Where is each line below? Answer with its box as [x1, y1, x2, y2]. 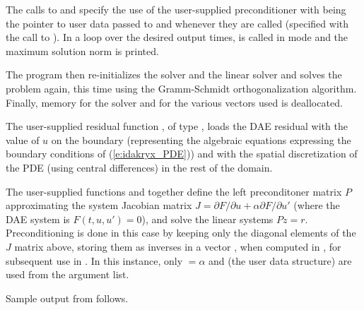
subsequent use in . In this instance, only [6, 253, 183, 268]
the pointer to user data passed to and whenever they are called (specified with [6, 16, 349, 30]
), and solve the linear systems [141, 211, 274, 226]
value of [6, 132, 40, 147]
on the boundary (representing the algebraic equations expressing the [51, 132, 351, 147]
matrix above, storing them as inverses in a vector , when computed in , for [14, 239, 341, 254]
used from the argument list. [6, 267, 129, 282]
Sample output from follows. [6, 290, 129, 305]
